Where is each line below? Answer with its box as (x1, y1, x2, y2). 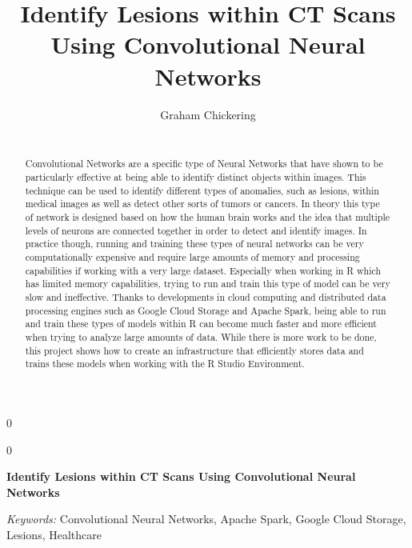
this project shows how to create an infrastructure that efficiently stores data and (25, 343, 364, 357)
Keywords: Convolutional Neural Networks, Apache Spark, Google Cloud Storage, (6, 510, 406, 527)
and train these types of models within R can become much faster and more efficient (25, 317, 377, 330)
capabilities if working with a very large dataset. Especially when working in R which (25, 263, 382, 277)
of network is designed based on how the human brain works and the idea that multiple (25, 210, 390, 224)
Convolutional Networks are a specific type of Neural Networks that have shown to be (25, 157, 383, 170)
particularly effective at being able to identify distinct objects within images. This (25, 170, 366, 184)
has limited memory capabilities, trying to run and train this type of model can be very (25, 277, 390, 290)
